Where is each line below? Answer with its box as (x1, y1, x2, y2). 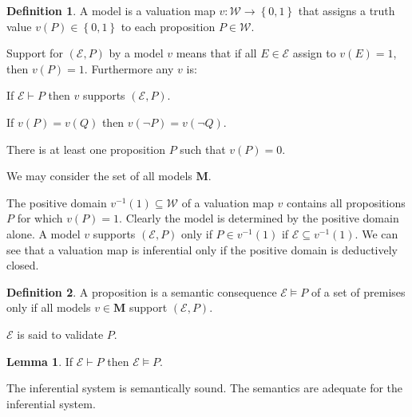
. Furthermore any (84, 60, 174, 77)
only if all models (6, 299, 91, 316)
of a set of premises (311, 283, 406, 300)
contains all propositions (286, 194, 406, 210)
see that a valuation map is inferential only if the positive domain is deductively (6, 241, 398, 258)
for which (17, 210, 63, 226)
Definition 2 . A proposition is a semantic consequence (6, 283, 277, 300)
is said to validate (17, 325, 104, 342)
